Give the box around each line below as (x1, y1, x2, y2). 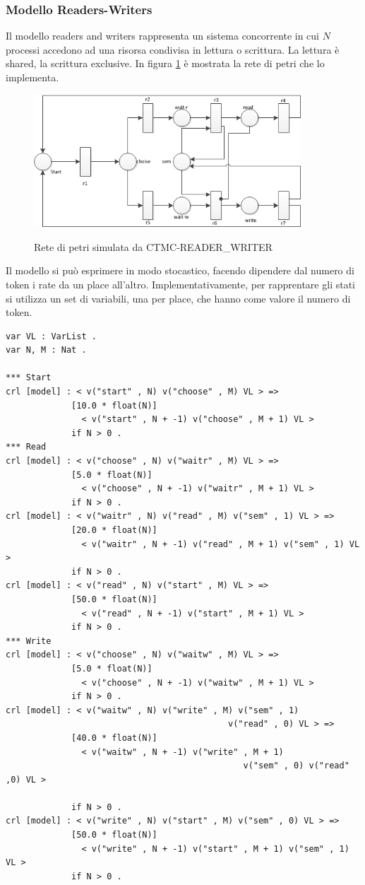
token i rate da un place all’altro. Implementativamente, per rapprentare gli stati (6, 276, 355, 291)
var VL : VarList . (6, 331, 97, 341)
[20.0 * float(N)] (71, 525, 157, 535)
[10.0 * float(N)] (71, 400, 157, 411)
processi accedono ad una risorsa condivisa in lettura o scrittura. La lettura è (6, 42, 340, 57)
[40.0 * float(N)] (71, 732, 157, 743)
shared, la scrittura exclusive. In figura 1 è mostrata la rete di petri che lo (6, 56, 325, 71)
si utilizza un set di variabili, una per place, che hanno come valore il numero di (6, 291, 351, 305)
